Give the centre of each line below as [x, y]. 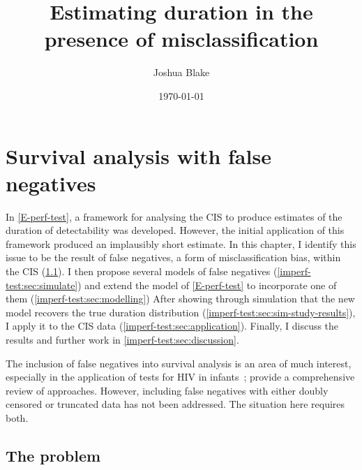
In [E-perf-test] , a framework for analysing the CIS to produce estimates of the [174, 216]
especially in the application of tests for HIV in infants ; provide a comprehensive [180, 377]
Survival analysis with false [138, 155]
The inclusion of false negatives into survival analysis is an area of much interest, [179, 363]
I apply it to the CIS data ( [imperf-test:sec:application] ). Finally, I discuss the [172, 326]
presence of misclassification [181, 39]
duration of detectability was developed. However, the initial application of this [175, 230]
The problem [53, 455]
